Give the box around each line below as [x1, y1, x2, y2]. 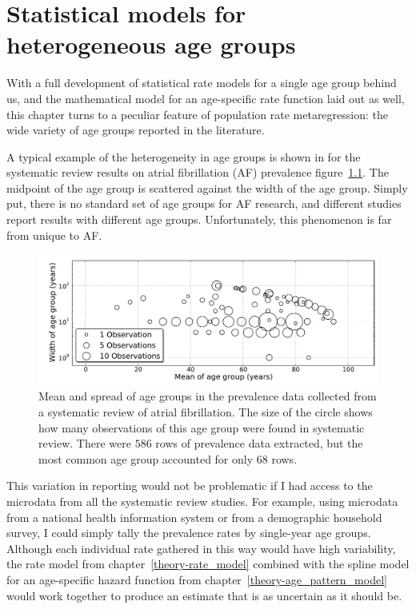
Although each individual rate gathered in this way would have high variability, [6, 539, 396, 556]
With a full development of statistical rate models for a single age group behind [6, 74, 397, 91]
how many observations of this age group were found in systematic [38, 419, 365, 436]
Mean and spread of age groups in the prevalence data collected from [38, 388, 377, 404]
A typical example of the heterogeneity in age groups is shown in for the [6, 148, 361, 165]
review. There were [38, 435, 131, 452]
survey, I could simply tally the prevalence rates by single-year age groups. [6, 524, 371, 541]
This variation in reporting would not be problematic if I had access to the [6, 477, 373, 494]
